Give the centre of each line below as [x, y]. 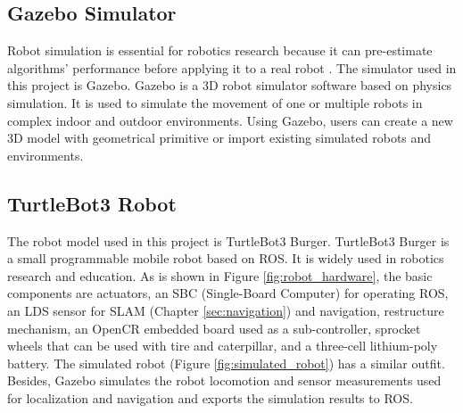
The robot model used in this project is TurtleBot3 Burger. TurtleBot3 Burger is [228, 240]
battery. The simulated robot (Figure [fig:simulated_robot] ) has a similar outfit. [226, 363]
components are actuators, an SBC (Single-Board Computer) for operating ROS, [228, 293]
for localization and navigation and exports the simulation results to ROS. [210, 397]
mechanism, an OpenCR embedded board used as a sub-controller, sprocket [214, 328]
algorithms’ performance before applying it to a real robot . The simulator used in [232, 67]
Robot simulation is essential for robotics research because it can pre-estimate [220, 50]
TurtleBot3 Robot [92, 203]
